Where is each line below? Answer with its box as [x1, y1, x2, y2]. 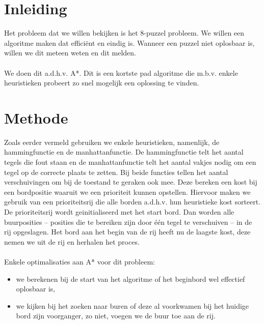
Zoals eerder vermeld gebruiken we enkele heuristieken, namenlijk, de [4, 136, 220, 147]
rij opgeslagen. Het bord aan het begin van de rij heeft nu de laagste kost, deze [4, 226, 251, 237]
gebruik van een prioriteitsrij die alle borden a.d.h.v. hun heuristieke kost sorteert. [4, 196, 261, 207]
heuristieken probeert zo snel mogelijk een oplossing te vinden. [4, 77, 199, 88]
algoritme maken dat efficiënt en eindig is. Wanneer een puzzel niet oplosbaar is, [4, 37, 255, 48]
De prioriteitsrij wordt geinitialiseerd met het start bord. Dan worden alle [4, 206, 234, 217]
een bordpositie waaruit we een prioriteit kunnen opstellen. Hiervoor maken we [4, 186, 251, 197]
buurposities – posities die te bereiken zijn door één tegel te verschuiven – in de [4, 216, 252, 227]
